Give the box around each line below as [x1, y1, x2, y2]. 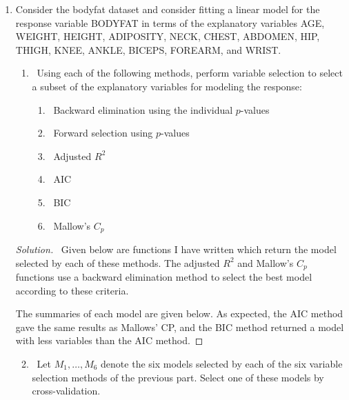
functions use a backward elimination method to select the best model [15, 270, 312, 284]
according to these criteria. [15, 283, 129, 297]
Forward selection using [53, 126, 153, 140]
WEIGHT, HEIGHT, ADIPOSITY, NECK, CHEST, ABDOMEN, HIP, [15, 29, 320, 43]
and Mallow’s [237, 255, 294, 270]
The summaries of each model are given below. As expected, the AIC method [15, 306, 343, 321]
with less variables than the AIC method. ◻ [15, 333, 203, 348]
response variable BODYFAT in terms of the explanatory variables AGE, [15, 15, 325, 30]
